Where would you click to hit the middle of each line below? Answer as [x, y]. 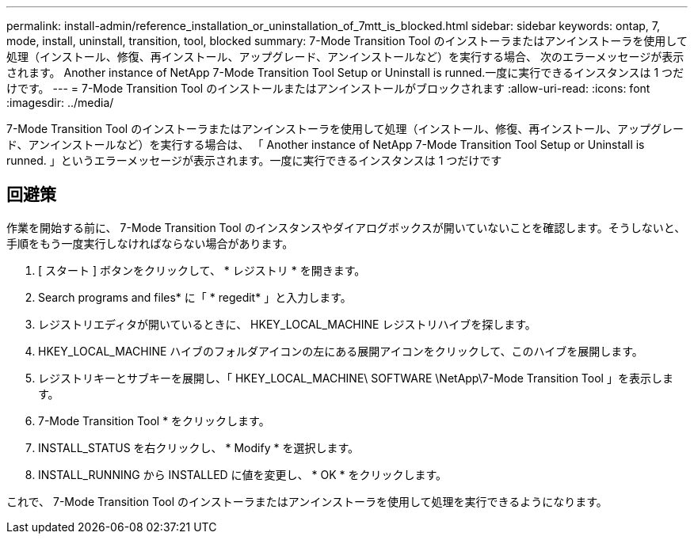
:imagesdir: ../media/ [60, 103]
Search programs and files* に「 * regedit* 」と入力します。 [195, 297]
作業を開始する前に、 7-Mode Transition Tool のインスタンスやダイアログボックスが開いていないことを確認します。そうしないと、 [346, 227]
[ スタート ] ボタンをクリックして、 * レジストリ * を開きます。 [202, 270]
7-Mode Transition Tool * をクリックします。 [154, 420]
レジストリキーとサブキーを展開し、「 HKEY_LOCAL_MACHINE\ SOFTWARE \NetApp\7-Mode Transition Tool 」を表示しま [356, 378]
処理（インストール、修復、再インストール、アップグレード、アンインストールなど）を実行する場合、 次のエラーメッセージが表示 [345, 57]
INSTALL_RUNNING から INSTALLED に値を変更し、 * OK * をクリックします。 [243, 474]
